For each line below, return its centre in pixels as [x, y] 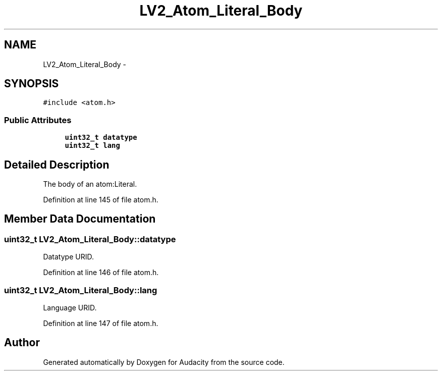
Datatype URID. [68, 257]
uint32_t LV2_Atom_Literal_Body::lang [81, 290]
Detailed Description [57, 165]
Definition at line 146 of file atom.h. [101, 273]
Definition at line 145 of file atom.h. [101, 200]
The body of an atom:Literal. [90, 184]
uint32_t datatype [101, 138]
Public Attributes [38, 120]
